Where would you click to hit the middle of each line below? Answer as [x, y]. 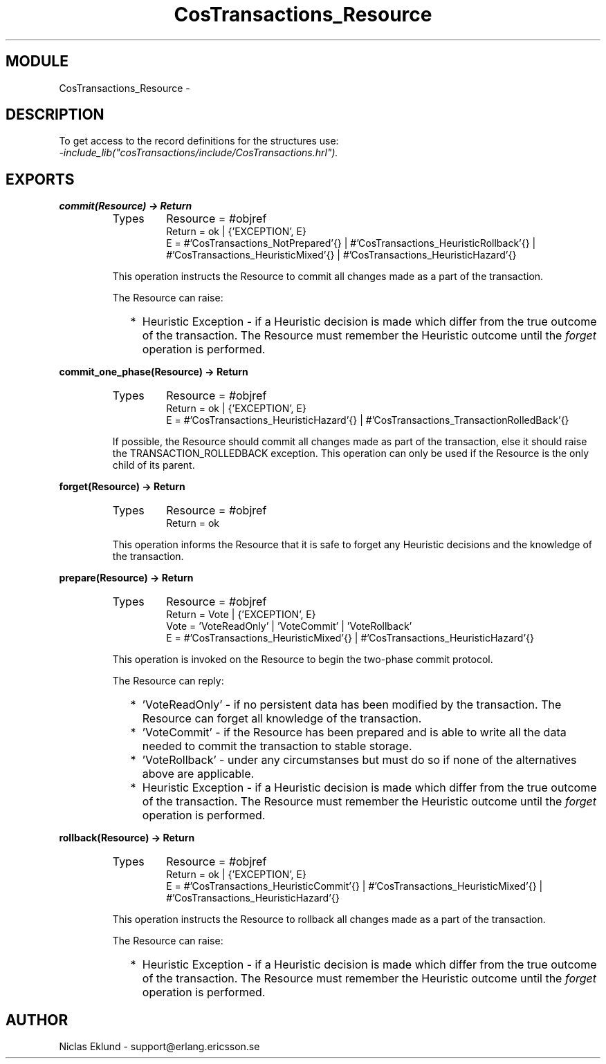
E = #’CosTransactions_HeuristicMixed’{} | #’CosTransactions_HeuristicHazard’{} [350, 638]
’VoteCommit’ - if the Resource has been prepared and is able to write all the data [354, 732]
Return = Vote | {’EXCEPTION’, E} [241, 615]
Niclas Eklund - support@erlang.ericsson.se [159, 1047]
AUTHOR [37, 1020]
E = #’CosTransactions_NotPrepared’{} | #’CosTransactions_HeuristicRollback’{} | [351, 243]
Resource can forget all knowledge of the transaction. [282, 719]
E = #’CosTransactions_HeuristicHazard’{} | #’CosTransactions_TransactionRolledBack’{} [368, 420]
